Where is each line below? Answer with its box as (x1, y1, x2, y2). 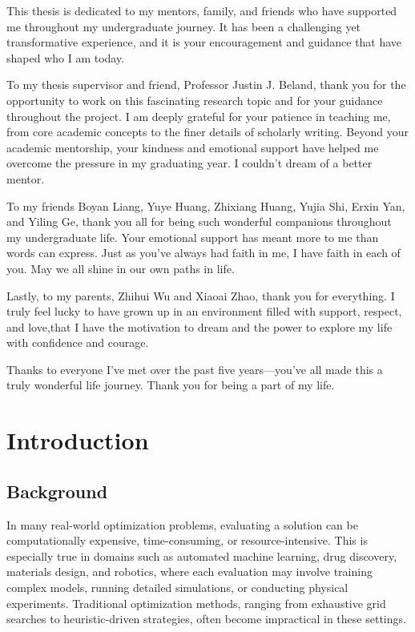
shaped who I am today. (6, 49, 125, 66)
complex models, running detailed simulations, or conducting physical (6, 579, 349, 596)
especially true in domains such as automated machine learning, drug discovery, (6, 547, 397, 564)
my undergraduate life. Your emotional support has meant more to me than (6, 228, 379, 245)
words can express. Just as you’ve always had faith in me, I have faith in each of (6, 244, 401, 261)
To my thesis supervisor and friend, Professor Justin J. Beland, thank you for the (6, 76, 406, 93)
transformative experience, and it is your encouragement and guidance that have (6, 34, 402, 50)
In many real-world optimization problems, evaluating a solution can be (6, 516, 358, 533)
